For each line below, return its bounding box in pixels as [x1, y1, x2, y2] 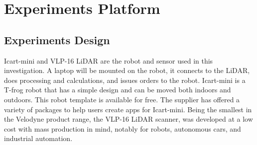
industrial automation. [4, 133, 73, 144]
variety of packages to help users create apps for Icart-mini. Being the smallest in [4, 104, 252, 114]
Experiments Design [4, 32, 110, 47]
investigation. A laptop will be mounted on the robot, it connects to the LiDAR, [4, 65, 250, 75]
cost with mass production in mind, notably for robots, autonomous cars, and [4, 123, 241, 134]
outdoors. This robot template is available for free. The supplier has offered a [4, 94, 240, 104]
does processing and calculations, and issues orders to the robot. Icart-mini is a [4, 74, 246, 85]
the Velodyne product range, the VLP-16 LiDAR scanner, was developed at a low [4, 114, 253, 124]
